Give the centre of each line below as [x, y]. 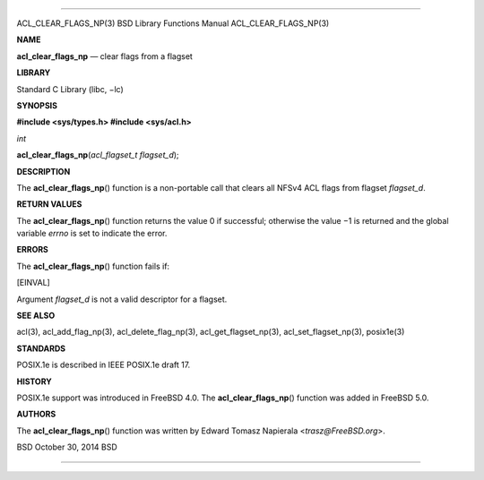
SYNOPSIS [37, 105]
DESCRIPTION [43, 171]
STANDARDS [41, 348]
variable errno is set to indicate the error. [92, 234]
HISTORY [35, 381]
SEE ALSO [36, 316]
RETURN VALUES [49, 204]
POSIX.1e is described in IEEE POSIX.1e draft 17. [104, 365]
